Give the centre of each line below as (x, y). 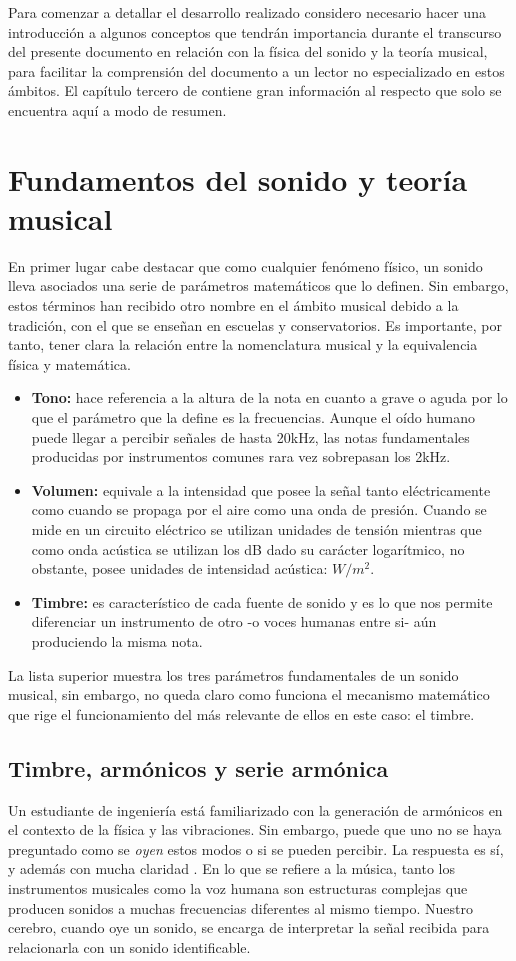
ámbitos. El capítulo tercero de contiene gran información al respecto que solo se (255, 90)
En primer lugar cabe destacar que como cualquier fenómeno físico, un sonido (245, 265)
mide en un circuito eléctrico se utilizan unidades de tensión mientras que (256, 529)
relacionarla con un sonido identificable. (129, 946)
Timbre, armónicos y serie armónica (198, 767)
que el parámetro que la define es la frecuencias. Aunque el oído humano (253, 417)
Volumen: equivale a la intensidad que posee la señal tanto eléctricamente (261, 489)
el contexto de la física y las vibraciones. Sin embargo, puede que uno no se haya (255, 829)
